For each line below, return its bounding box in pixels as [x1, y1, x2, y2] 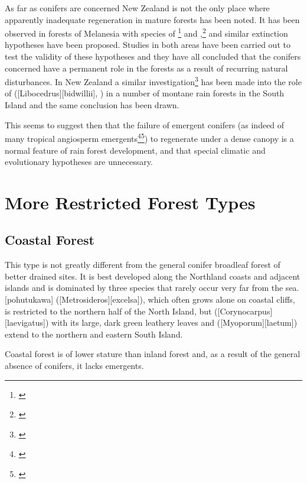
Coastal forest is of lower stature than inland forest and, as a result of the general [5, 348, 301, 360]
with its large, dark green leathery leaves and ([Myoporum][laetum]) [51, 316, 298, 329]
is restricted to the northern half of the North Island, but [5, 304, 212, 317]
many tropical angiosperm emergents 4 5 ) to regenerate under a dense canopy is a [5, 131, 294, 144]
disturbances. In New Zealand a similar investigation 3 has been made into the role [5, 74, 302, 87]
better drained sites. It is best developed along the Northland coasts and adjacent [5, 270, 301, 282]
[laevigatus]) [5, 316, 49, 329]
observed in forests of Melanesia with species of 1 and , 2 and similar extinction [5, 25, 288, 39]
